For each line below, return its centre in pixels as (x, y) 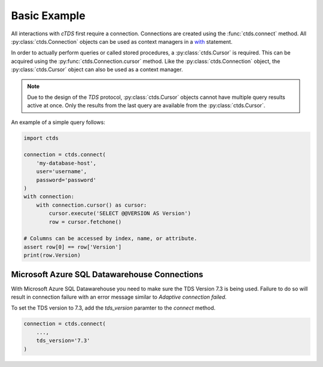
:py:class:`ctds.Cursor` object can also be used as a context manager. (97, 69)
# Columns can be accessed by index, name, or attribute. (110, 239)
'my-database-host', (66, 163)
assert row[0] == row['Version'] (73, 247)
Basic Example (48, 16)
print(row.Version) (52, 255)
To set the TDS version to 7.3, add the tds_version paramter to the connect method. (113, 308)
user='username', (62, 172)
